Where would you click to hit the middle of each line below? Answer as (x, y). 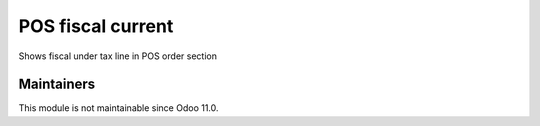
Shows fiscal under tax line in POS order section (117, 56)
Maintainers (57, 84)
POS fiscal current (96, 26)
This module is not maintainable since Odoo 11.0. (118, 108)
